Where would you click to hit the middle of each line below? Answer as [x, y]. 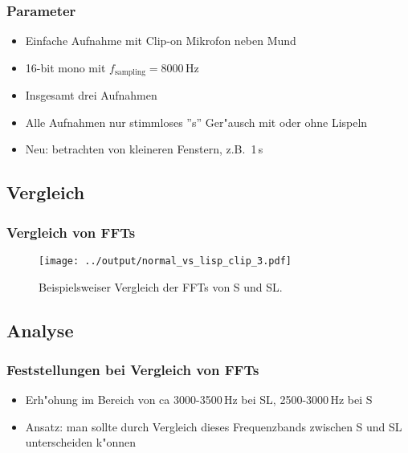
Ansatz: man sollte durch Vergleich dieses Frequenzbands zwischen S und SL [214, 426]
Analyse [40, 330]
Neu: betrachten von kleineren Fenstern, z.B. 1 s [144, 149]
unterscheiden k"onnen [80, 442]
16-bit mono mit [65, 67]
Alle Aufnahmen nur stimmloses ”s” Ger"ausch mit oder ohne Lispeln [196, 122]
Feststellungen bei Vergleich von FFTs [133, 369]
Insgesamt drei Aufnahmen [91, 95]
